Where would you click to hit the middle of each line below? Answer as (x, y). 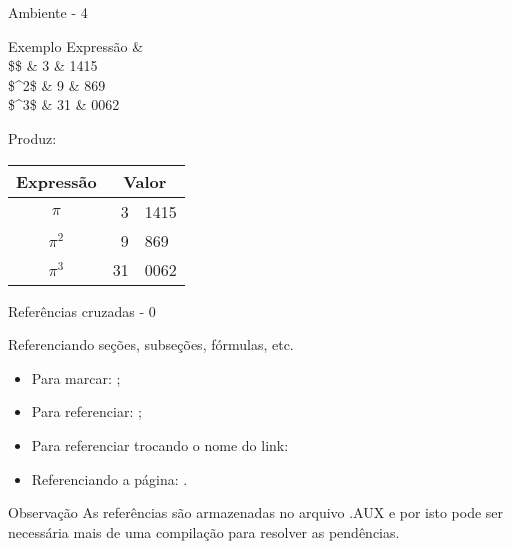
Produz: (32, 137)
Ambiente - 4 (48, 12)
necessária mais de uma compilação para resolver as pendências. (204, 531)
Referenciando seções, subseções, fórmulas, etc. (151, 344)
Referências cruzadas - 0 (82, 310)
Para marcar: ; (76, 377)
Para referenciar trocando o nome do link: (160, 444)
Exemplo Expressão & (76, 45)
